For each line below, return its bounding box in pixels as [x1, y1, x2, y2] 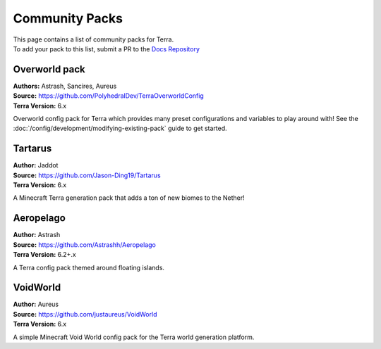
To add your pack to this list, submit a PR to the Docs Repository [13, 44, 200, 53]
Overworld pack [13, 63, 86, 75]
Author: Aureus [13, 300, 59, 309]
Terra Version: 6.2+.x [13, 250, 77, 259]
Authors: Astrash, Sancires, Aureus [13, 82, 117, 90]
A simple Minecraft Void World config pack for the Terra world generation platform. [13, 333, 255, 341]
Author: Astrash [13, 231, 61, 239]
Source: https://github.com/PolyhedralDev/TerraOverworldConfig [13, 91, 204, 100]
